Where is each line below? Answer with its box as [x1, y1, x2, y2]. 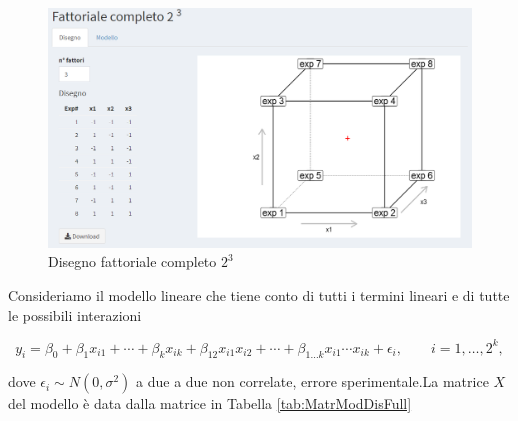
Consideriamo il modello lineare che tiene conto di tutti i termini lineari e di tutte [8, 284, 510, 305]
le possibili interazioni [8, 304, 142, 325]
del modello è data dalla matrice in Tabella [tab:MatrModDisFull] [8, 393, 412, 414]
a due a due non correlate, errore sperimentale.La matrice [136, 371, 489, 392]
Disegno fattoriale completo [48, 251, 217, 272]
